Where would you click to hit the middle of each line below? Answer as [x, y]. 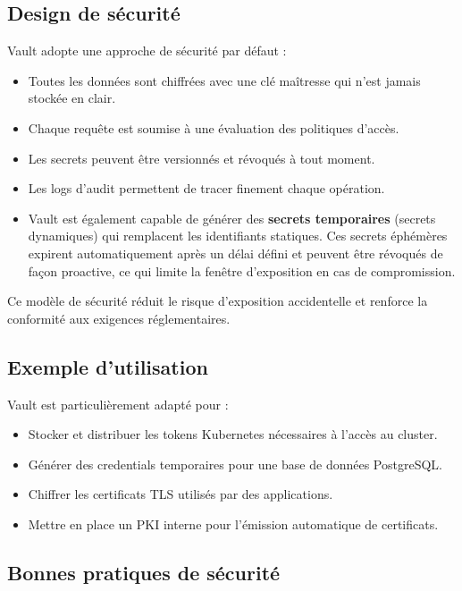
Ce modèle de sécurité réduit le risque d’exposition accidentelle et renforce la [218, 301]
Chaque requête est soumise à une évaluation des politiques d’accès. [214, 127]
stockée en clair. [72, 98]
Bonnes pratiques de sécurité [144, 572]
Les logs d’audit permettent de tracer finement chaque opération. [206, 188]
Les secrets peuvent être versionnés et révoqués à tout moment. [202, 158]
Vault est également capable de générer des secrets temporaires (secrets [232, 218]
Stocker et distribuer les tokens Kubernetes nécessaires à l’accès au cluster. [233, 434]
